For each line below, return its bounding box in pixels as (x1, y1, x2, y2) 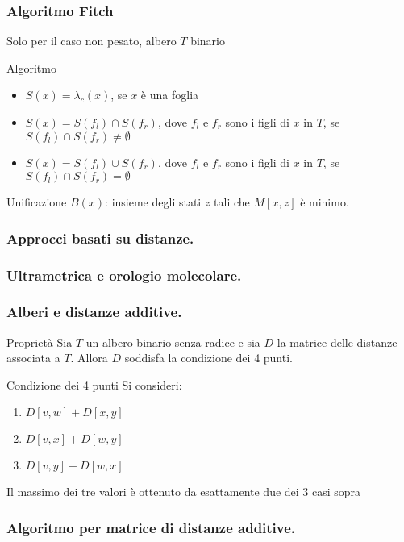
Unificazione (6, 194, 67, 211)
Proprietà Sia (6, 333, 73, 350)
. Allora (70, 349, 108, 366)
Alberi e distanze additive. (6, 302, 182, 322)
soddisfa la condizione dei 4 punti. (124, 349, 293, 366)
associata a (6, 349, 60, 366)
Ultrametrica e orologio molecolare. (6, 265, 242, 285)
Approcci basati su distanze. (6, 227, 194, 248)
